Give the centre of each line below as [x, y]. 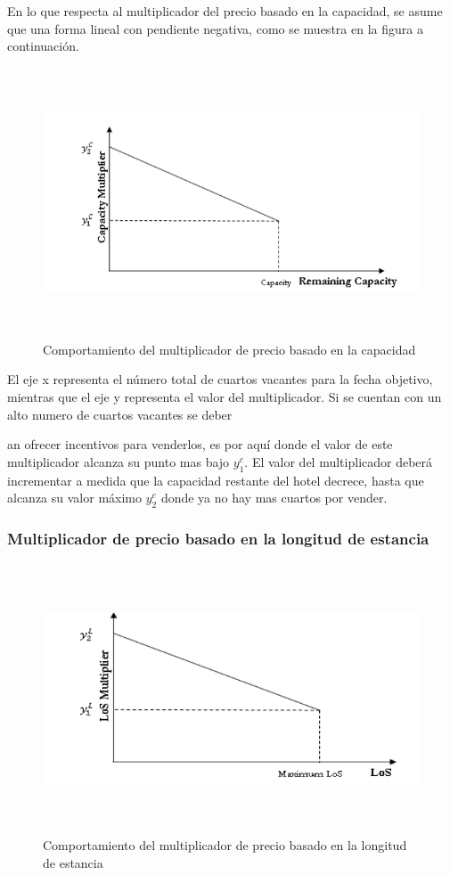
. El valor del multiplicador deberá [339, 461]
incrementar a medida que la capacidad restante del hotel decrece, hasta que [216, 480]
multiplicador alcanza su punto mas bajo [119, 461]
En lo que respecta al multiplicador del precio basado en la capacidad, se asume [225, 11]
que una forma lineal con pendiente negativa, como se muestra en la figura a [215, 28]
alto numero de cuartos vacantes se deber [120, 414]
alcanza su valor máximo [74, 498]
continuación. [43, 46]
